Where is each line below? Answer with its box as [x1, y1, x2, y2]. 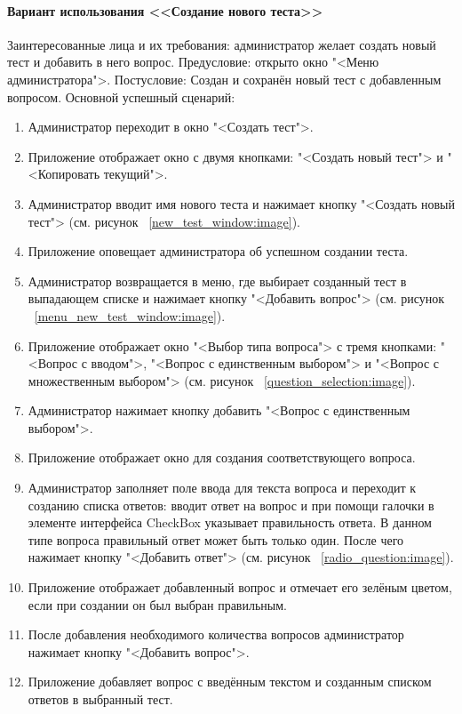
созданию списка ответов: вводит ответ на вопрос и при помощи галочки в [28, 495, 434, 514]
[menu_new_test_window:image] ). [34, 306, 226, 325]
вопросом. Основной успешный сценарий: [7, 87, 235, 106]
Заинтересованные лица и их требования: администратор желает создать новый [7, 35, 436, 53]
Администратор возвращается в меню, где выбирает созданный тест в [28, 271, 407, 290]
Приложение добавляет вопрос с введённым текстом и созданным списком [28, 672, 432, 691]
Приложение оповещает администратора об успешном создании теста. [28, 242, 409, 261]
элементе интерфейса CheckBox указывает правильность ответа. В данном [28, 513, 432, 532]
